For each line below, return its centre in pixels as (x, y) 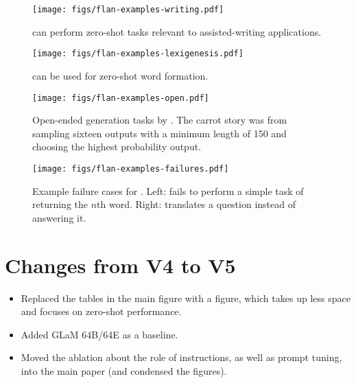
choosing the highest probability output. (117, 147)
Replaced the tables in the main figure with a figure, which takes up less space (186, 298)
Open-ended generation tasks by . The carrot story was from (160, 120)
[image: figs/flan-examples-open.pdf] (121, 98)
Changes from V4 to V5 (120, 265)
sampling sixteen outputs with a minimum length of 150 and (159, 133)
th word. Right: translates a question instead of (196, 204)
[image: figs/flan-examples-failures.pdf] (131, 169)
